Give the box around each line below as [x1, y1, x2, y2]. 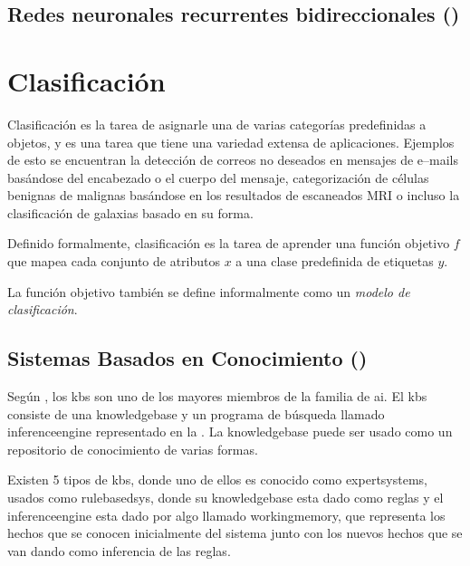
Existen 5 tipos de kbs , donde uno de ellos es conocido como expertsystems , [7, 470, 428, 489]
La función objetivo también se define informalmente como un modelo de [7, 282, 410, 301]
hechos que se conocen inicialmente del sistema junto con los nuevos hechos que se [7, 523, 463, 542]
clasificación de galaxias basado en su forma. [7, 203, 254, 222]
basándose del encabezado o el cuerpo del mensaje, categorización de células [7, 168, 429, 187]
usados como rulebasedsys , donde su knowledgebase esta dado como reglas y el [7, 488, 444, 507]
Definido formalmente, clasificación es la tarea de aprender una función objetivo [7, 234, 450, 253]
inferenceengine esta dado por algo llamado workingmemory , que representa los [7, 505, 446, 524]
